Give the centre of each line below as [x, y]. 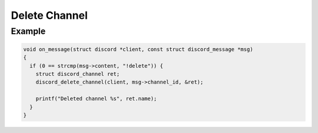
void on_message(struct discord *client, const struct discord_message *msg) [138, 49]
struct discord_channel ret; [78, 74]
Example [28, 31]
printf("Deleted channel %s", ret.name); [96, 99]
